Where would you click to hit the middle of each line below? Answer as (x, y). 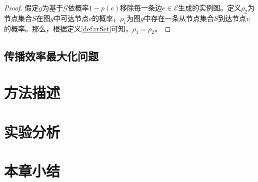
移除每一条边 (141, 7)
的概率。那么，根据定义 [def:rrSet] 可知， (68, 28)
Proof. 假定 (21, 7)
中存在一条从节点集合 (179, 18)
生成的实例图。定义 (210, 7)
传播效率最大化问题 (51, 56)
